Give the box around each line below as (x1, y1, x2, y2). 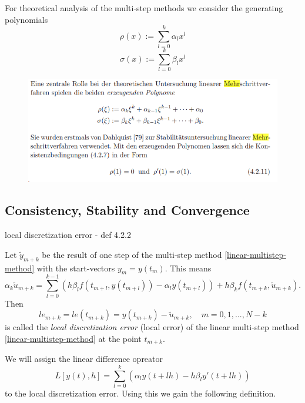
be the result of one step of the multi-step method (42, 248, 222, 260)
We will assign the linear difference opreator (5, 352, 163, 365)
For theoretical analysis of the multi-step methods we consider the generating (5, 2, 283, 14)
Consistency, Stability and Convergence (5, 201, 250, 219)
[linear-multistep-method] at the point (5, 332, 142, 344)
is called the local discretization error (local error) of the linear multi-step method (5, 321, 299, 333)
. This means (165, 261, 212, 274)
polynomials (5, 13, 48, 25)
